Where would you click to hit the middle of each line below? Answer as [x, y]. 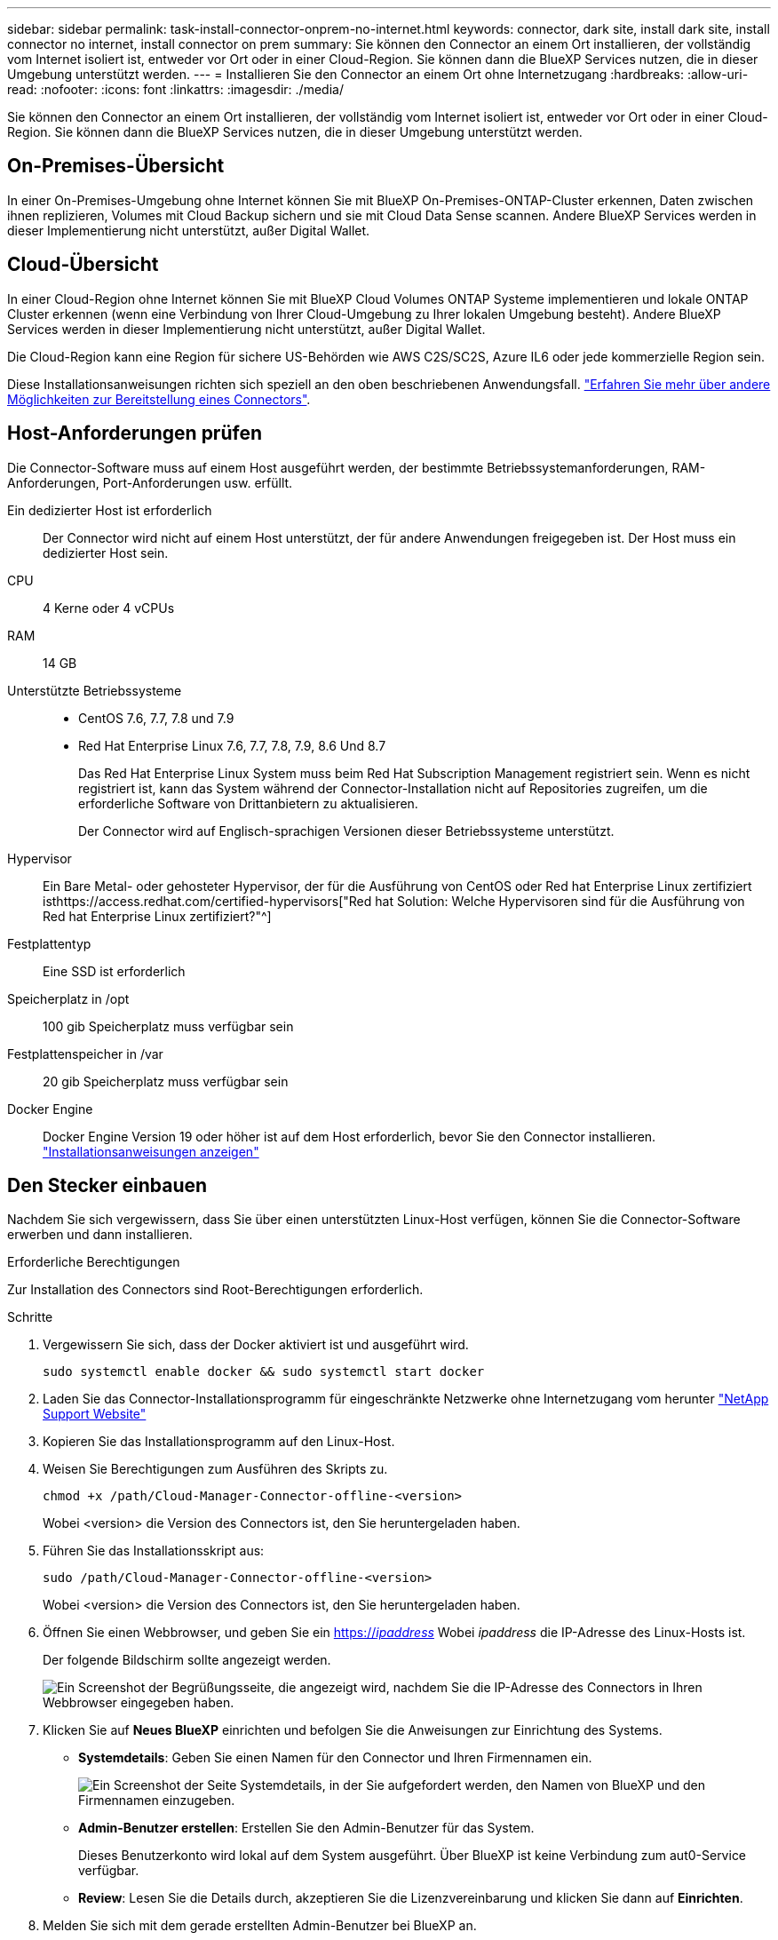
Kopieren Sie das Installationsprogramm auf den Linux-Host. [219, 1442]
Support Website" [95, 1414]
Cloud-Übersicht [83, 265]
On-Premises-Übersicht [116, 166]
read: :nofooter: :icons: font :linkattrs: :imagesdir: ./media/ [175, 89]
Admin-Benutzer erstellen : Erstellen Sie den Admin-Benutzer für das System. [306, 1828]
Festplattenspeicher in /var [85, 1053]
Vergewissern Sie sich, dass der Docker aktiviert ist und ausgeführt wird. [256, 1345]
